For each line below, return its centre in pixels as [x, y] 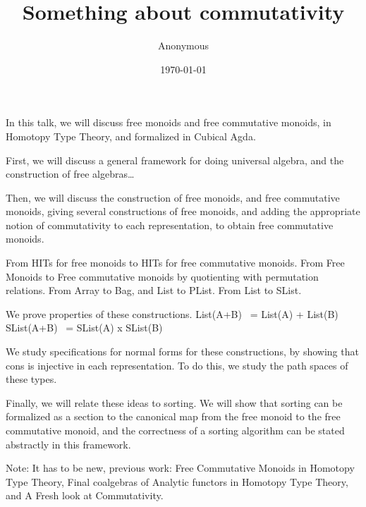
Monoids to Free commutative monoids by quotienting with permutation [162, 276]
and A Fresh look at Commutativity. [85, 495]
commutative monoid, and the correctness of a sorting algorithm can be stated [175, 430]
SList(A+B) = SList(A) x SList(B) [84, 328]
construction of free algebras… [70, 174]
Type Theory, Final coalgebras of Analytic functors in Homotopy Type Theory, [177, 481]
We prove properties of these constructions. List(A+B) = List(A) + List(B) [172, 313]
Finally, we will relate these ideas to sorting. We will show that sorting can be [174, 402]
